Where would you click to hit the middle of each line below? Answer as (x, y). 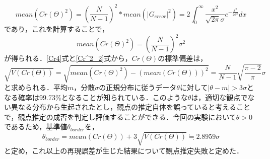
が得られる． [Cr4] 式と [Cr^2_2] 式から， (68, 58)
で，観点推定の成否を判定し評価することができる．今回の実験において (120, 116)
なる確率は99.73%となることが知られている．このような (96, 97)
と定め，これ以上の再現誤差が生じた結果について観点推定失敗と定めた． (124, 150)
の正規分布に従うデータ (138, 87)
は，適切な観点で (219, 97)
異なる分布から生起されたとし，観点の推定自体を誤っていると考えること (130, 107)
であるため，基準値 (36, 127)
